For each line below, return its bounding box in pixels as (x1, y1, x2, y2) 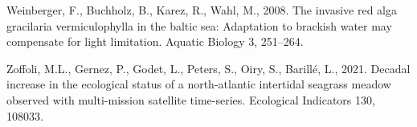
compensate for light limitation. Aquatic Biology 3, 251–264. (6, 33, 304, 50)
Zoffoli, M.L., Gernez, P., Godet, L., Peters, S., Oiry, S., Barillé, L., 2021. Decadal (6, 59, 411, 76)
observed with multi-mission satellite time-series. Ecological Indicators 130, (6, 91, 375, 108)
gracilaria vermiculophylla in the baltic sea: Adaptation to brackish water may (6, 17, 392, 34)
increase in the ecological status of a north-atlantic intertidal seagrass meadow (6, 76, 391, 92)
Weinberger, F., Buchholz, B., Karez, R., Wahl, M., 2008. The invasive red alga (6, 2, 397, 18)
